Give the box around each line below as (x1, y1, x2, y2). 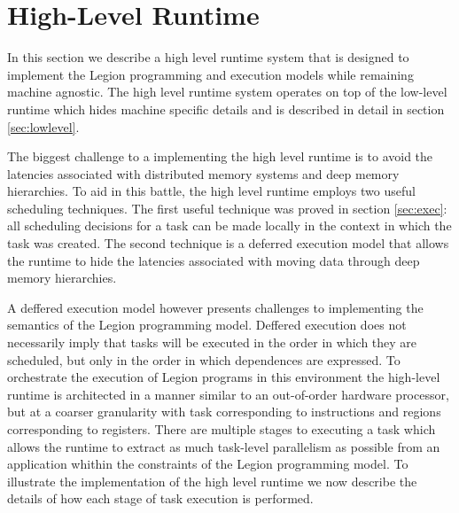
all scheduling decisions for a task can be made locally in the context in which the (7, 216, 452, 235)
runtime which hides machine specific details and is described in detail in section (7, 99, 445, 118)
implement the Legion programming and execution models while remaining (7, 65, 414, 83)
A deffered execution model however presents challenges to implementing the (7, 298, 424, 316)
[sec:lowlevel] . (7, 117, 80, 136)
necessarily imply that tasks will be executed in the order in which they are (7, 333, 417, 352)
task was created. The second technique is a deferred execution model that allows (7, 234, 449, 253)
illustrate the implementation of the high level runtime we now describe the (7, 471, 417, 490)
